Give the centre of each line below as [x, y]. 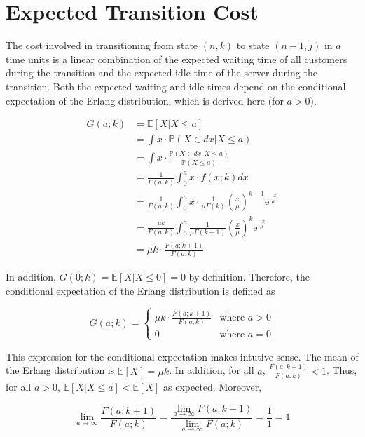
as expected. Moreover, [213, 386]
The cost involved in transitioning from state [102, 45]
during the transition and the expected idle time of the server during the [161, 73]
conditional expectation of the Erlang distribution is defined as [140, 290]
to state [253, 45]
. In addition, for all [212, 370]
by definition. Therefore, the [249, 277]
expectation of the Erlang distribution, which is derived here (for [145, 100]
